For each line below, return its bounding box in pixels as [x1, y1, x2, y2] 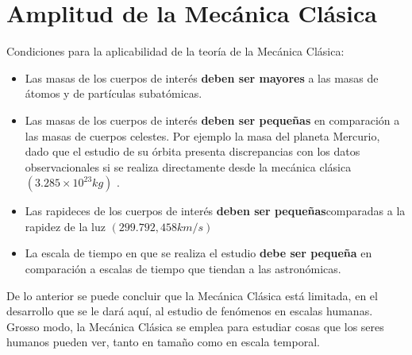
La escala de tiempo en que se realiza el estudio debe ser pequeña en [25, 245, 372, 261]
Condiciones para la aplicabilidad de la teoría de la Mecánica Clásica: [6, 43, 345, 60]
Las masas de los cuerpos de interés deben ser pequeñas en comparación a [25, 111, 400, 128]
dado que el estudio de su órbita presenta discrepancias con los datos [25, 143, 360, 160]
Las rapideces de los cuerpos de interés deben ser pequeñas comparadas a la [25, 203, 406, 219]
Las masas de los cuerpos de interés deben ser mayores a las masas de [25, 69, 379, 86]
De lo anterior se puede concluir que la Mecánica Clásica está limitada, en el [6, 287, 378, 303]
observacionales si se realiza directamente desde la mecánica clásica [25, 158, 352, 175]
